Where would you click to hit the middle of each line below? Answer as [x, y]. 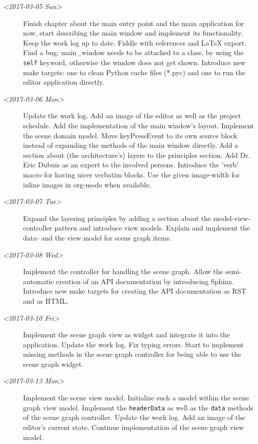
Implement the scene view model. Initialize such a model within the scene [136, 398]
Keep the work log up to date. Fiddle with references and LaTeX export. [135, 42]
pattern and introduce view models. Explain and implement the [152, 228]
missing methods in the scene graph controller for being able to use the [132, 354]
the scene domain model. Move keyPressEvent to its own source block [130, 135]
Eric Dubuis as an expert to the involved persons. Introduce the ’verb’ [131, 165]
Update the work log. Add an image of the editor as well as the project [132, 116]
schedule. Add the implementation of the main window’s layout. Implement [139, 125]
